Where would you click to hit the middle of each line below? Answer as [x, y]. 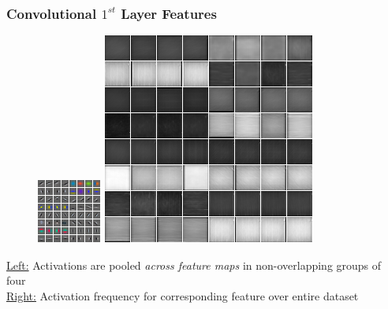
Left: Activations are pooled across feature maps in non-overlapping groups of [194, 265]
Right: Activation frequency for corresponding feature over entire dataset [183, 296]
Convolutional [52, 13]
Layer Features [169, 13]
